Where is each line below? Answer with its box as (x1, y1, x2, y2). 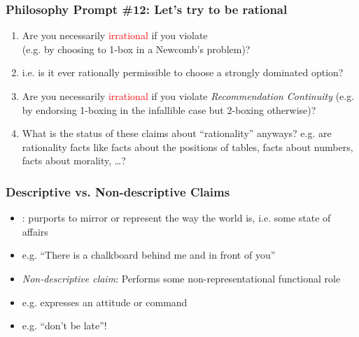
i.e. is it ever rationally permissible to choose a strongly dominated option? (22, 65, 344, 80)
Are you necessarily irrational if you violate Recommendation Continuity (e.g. (22, 89, 355, 103)
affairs (22, 224, 48, 238)
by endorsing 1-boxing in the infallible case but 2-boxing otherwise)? (22, 102, 316, 117)
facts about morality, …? (22, 153, 126, 168)
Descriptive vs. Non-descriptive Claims (6, 182, 230, 200)
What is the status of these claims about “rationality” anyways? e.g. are (22, 126, 332, 141)
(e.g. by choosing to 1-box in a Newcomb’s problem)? (22, 41, 251, 56)
